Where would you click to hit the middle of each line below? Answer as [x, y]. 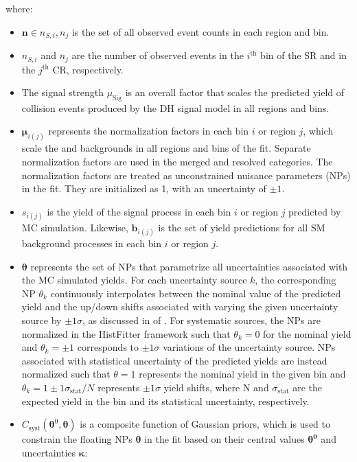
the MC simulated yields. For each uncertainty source [134, 280]
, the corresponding [296, 280]
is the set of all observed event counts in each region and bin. [200, 31]
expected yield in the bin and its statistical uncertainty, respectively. [165, 401]
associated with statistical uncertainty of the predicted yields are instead [174, 360]
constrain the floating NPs [77, 439]
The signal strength [62, 92]
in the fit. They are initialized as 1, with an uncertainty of [144, 188]
